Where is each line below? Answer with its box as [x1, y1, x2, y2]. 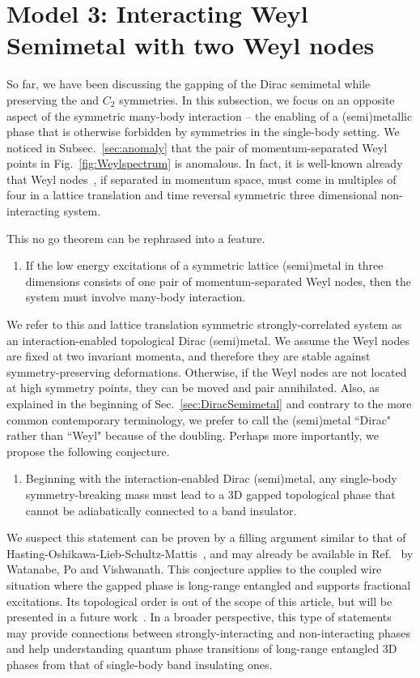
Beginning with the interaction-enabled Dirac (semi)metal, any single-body [25, 470, 397, 487]
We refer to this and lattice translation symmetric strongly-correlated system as [6, 316, 402, 333]
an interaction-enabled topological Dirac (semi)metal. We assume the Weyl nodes [6, 331, 409, 348]
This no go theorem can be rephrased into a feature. [6, 229, 265, 246]
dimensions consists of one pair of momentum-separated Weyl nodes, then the [25, 272, 412, 289]
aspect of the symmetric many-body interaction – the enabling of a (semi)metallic [6, 107, 413, 124]
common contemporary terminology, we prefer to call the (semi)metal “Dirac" [6, 411, 392, 428]
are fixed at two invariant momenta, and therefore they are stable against [6, 348, 371, 365]
